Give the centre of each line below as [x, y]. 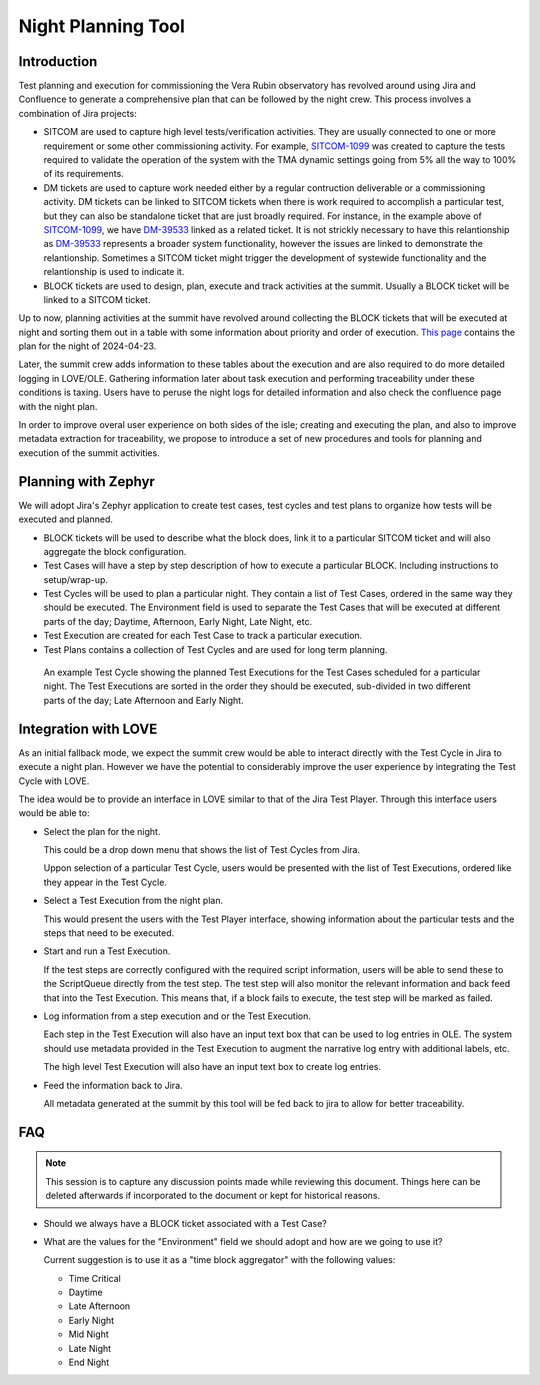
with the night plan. [58, 406]
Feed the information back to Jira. [113, 1085]
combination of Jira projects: [77, 113]
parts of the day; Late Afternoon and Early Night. [143, 700]
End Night [89, 1362]
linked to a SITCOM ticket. [97, 299]
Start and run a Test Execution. [107, 951]
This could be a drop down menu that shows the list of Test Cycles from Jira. [201, 850]
